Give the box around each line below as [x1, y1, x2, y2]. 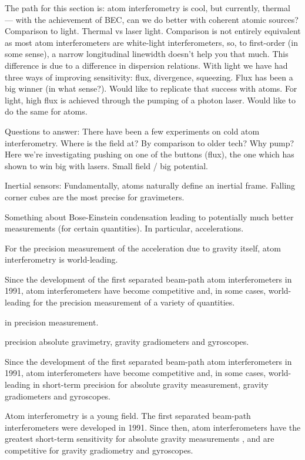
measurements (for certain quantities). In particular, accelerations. [5, 222, 244, 234]
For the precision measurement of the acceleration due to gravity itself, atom [5, 241, 281, 254]
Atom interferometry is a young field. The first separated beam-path [5, 409, 251, 422]
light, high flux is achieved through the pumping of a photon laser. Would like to [5, 93, 296, 106]
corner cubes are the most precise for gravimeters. [5, 190, 185, 203]
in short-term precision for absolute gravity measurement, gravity [33, 378, 269, 391]
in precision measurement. [5, 315, 99, 328]
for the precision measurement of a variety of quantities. [33, 296, 235, 308]
